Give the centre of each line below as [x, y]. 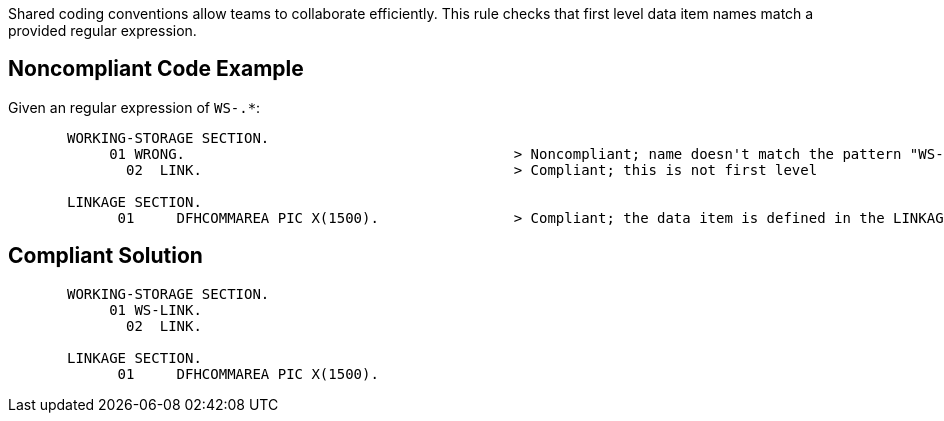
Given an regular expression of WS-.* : [134, 107]
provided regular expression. [102, 30]
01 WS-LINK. [155, 309]
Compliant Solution [105, 256]
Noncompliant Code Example [156, 69]
